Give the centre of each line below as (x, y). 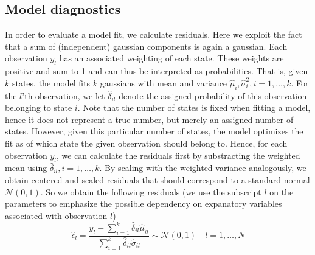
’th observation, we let (64, 95)
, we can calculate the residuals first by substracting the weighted (178, 155)
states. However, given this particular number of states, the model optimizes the (154, 131)
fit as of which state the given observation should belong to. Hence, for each (146, 143)
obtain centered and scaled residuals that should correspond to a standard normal (157, 179)
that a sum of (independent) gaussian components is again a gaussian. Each (146, 46)
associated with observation (56, 215)
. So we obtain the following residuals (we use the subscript (151, 191)
